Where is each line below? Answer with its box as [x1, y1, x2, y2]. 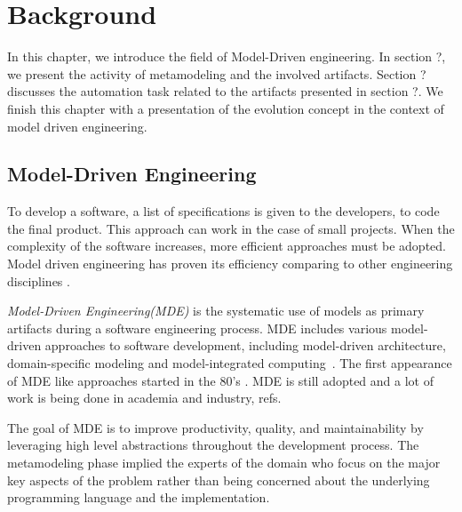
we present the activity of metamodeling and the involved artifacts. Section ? [7, 64, 426, 83]
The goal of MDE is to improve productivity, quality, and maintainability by [7, 418, 424, 436]
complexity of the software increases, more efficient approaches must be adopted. [7, 236, 446, 255]
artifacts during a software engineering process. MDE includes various [7, 318, 387, 337]
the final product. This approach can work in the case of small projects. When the [7, 219, 455, 237]
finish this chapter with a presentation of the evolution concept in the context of [7, 99, 444, 117]
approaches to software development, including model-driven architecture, [44, 336, 446, 355]
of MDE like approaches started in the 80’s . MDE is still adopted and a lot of [7, 371, 434, 389]
